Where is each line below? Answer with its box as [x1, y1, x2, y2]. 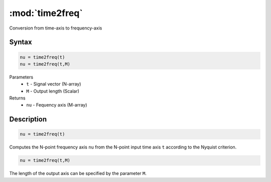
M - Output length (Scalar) [26, 88, 80, 94]
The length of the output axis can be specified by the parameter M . [9, 170, 147, 176]
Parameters [9, 74, 34, 80]
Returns [9, 95, 26, 101]
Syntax [9, 38, 32, 46]
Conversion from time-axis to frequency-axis [9, 25, 102, 31]
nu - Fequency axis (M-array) [26, 102, 87, 108]
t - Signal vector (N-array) [26, 81, 81, 87]
